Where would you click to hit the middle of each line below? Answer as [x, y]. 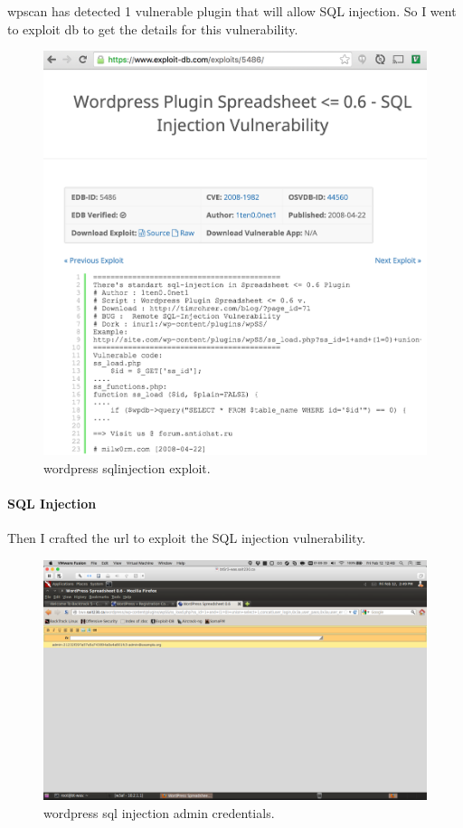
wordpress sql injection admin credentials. [159, 812]
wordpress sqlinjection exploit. [127, 467]
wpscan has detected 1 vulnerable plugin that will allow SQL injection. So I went [232, 11]
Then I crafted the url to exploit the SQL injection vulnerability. [187, 538]
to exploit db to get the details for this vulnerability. [153, 29]
